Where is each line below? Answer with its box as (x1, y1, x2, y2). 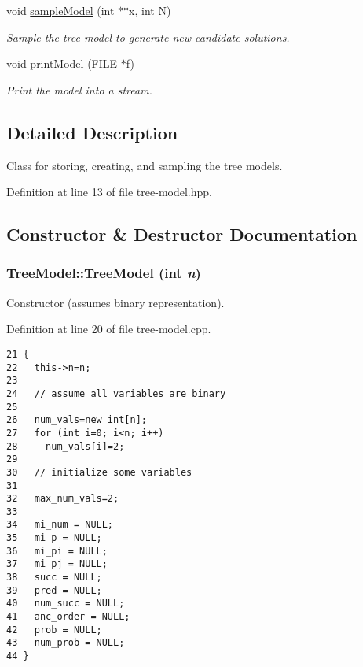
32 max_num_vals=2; (6, 493, 119, 505)
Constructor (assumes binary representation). (6, 294, 225, 310)
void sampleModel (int (6, 2, 115, 18)
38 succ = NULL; (6, 572, 102, 584)
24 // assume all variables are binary (6, 387, 226, 399)
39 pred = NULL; (6, 584, 102, 596)
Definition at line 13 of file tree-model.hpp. (6, 183, 212, 200)
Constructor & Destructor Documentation (6, 222, 357, 246)
